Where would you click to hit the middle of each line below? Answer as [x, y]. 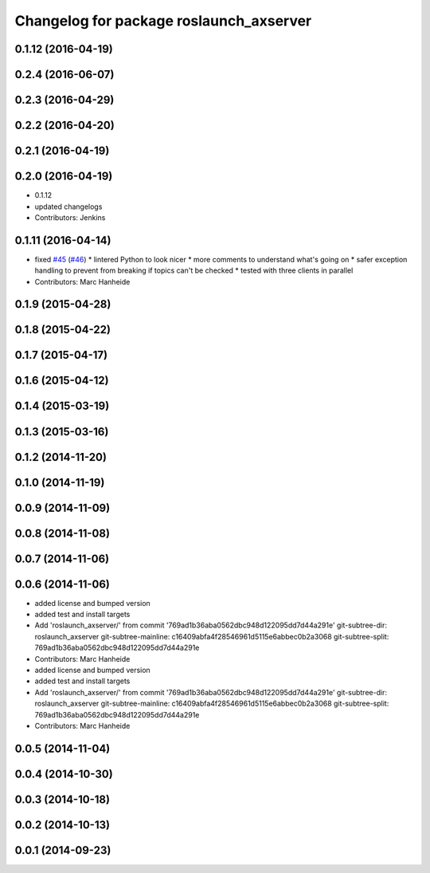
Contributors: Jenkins [70, 217]
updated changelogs [68, 206]
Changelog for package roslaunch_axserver [163, 21]
